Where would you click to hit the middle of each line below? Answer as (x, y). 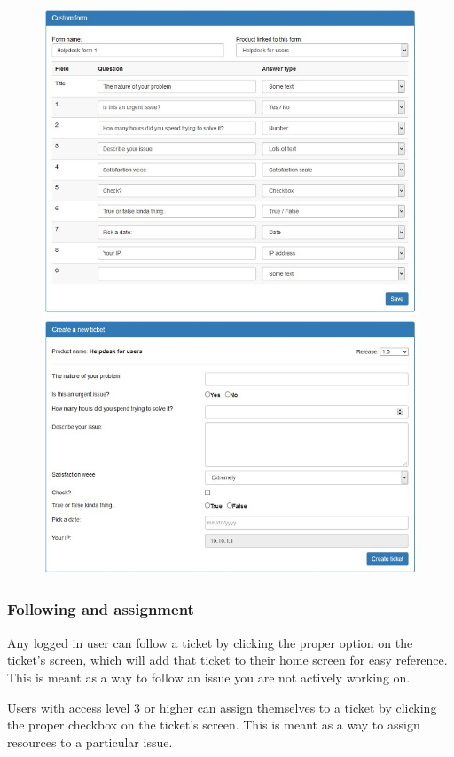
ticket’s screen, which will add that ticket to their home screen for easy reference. (227, 660)
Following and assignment (101, 609)
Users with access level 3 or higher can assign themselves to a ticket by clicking (222, 707)
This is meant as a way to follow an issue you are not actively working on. (209, 677)
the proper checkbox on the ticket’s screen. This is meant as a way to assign (214, 725)
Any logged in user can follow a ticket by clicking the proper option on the (210, 642)
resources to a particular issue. (90, 741)
